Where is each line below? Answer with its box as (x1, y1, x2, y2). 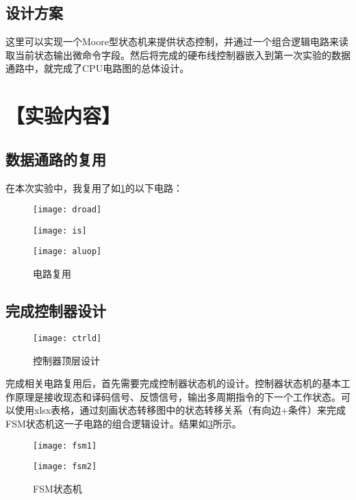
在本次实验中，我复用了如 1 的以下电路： (5, 180, 183, 195)
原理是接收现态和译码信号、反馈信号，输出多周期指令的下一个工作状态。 (14, 389, 341, 403)
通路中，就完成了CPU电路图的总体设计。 (5, 61, 190, 75)
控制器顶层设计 (33, 353, 100, 367)
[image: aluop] (33, 247, 102, 257)
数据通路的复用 (5, 148, 106, 169)
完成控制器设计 (5, 300, 106, 321)
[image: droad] (33, 205, 102, 215)
